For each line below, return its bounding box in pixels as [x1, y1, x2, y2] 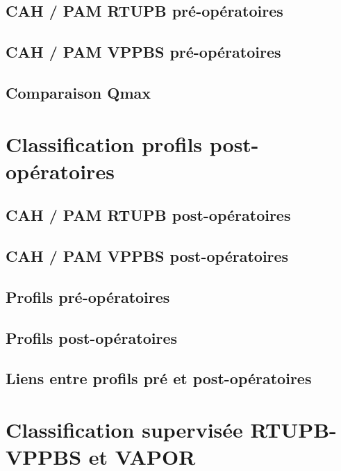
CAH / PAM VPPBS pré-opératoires [6, 41, 281, 63]
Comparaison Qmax [6, 81, 151, 103]
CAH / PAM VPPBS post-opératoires [6, 245, 289, 267]
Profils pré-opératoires [6, 286, 170, 307]
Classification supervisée [6, 415, 243, 443]
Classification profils [6, 129, 203, 158]
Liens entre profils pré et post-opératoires [6, 367, 312, 389]
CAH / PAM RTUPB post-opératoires [6, 204, 291, 226]
